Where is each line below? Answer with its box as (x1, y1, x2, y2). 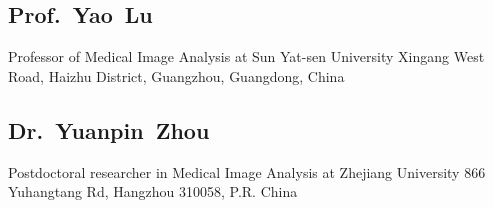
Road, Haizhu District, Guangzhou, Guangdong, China (8, 65, 345, 86)
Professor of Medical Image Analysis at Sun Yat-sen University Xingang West (8, 46, 485, 67)
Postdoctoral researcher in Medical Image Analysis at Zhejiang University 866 (8, 161, 486, 182)
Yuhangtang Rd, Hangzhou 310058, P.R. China (8, 181, 298, 202)
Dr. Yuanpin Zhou (8, 114, 210, 145)
